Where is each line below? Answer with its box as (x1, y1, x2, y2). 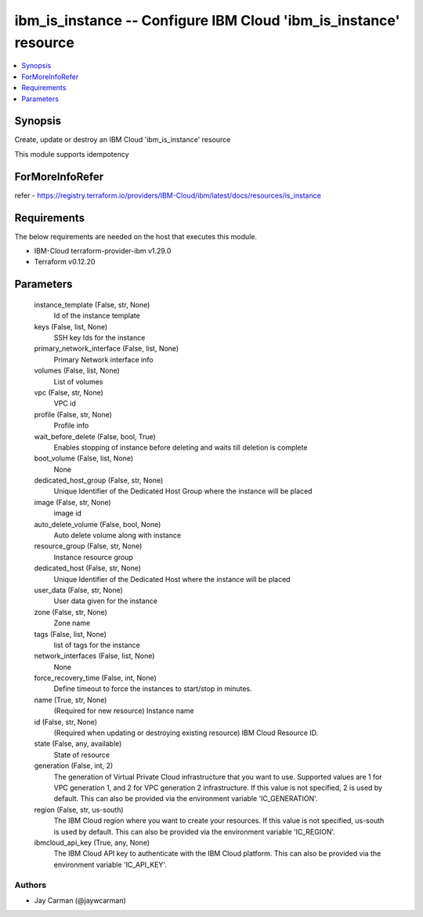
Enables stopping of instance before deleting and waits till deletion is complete (53, 442, 308, 452)
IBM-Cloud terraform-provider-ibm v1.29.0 (34, 246, 172, 256)
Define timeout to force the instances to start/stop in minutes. (53, 684, 252, 693)
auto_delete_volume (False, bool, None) (34, 519, 161, 529)
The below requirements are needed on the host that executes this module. (14, 231, 258, 241)
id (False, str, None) (34, 717, 98, 726)
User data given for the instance (53, 596, 158, 606)
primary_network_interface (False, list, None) (34, 344, 179, 353)
